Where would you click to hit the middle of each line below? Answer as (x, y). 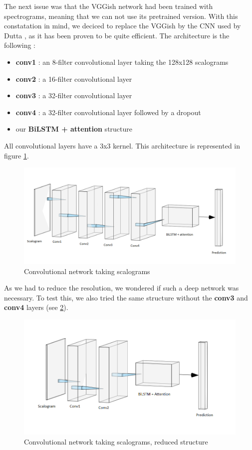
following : (20, 45)
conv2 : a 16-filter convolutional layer (74, 78)
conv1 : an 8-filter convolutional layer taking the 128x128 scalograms (122, 62)
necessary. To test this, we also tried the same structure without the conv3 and (126, 297)
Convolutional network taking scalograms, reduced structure (116, 441)
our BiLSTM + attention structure (74, 129)
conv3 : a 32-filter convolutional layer (74, 95)
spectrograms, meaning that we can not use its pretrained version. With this (121, 16)
